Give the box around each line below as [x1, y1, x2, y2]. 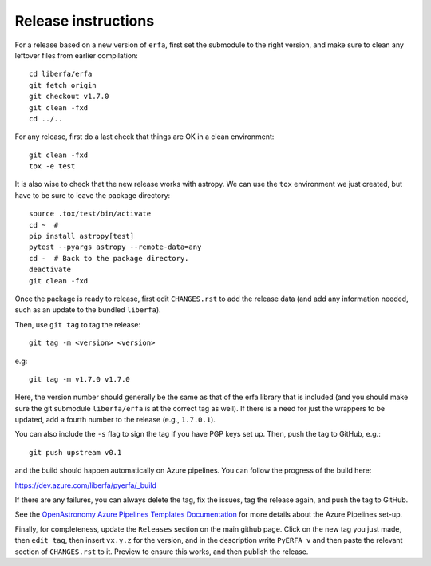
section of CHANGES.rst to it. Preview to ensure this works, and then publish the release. [14, 547, 309, 556]
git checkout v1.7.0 [29, 92, 109, 101]
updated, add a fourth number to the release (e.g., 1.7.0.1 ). [14, 415, 215, 425]
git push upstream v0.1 [29, 448, 122, 457]
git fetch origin [29, 81, 97, 89]
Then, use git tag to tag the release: [14, 319, 141, 329]
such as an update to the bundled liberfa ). [14, 305, 161, 315]
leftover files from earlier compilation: [14, 50, 139, 60]
